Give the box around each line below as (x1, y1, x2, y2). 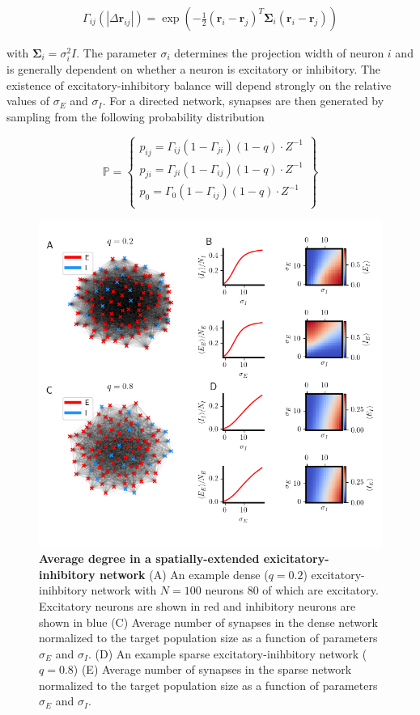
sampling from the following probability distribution (6, 108, 265, 125)
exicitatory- (263, 550, 329, 567)
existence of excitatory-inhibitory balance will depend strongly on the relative (6, 76, 392, 93)
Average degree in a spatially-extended (39, 550, 260, 567)
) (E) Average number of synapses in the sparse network (73, 661, 352, 678)
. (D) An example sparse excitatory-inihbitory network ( (88, 645, 367, 662)
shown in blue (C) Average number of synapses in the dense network (39, 613, 378, 630)
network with (91, 582, 157, 599)
